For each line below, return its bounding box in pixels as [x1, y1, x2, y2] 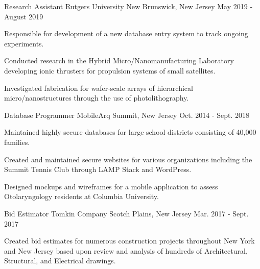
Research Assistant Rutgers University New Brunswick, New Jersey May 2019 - [4, 1, 253, 11]
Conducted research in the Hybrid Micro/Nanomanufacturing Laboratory [4, 55, 234, 66]
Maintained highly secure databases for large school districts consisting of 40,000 [4, 127, 256, 137]
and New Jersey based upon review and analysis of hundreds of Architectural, [4, 245, 248, 256]
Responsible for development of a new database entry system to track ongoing [4, 28, 248, 39]
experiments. [4, 38, 44, 48]
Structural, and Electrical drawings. [4, 255, 116, 266]
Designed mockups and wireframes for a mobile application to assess [4, 181, 218, 191]
